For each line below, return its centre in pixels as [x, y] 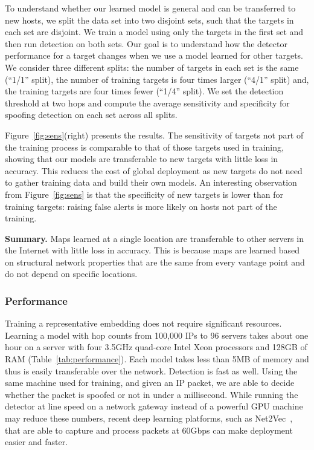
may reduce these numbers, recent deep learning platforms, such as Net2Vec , [149, 418]
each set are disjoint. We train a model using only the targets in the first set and [154, 32]
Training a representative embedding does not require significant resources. [143, 323]
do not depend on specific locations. [71, 274]
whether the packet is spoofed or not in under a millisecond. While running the [152, 394]
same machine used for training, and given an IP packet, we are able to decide [150, 383]
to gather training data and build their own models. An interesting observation [151, 182]
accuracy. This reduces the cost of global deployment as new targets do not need [154, 170]
